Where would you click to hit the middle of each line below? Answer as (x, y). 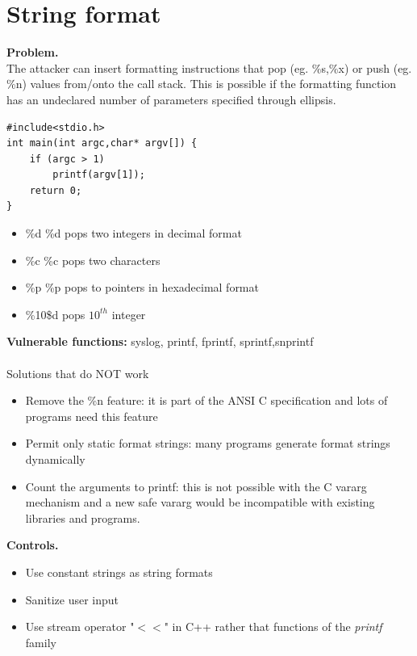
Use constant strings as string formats (119, 572)
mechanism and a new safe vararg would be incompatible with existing (200, 502)
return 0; (56, 190)
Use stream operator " (80, 627)
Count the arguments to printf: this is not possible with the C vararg (196, 486)
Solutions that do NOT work (78, 373)
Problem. (33, 52)
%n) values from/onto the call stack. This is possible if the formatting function (202, 84)
